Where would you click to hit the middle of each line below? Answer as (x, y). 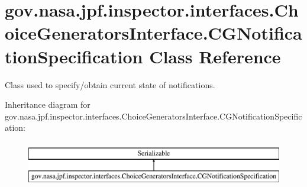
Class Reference (215, 56)
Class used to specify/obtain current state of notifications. (110, 84)
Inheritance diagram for (48, 104)
